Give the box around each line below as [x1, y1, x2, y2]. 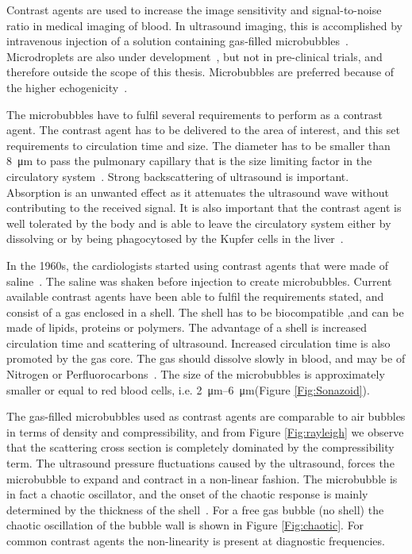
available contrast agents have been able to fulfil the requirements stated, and [6, 288, 384, 305]
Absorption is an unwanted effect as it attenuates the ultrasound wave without [6, 183, 389, 200]
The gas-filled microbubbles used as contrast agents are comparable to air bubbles [6, 408, 406, 425]
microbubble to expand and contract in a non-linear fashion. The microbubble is [6, 470, 398, 487]
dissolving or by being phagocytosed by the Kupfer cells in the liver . [6, 230, 344, 247]
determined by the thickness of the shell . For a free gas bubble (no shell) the [6, 501, 384, 517]
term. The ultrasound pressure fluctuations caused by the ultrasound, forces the [6, 455, 395, 471]
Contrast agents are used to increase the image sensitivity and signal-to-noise [6, 2, 382, 17]
